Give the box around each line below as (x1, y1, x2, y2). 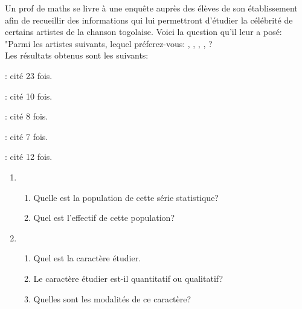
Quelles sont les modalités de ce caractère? (33, 292, 191, 305)
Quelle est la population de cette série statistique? (33, 191, 219, 203)
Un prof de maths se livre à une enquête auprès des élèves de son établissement (5, 2, 298, 14)
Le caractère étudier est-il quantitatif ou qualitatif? (33, 272, 223, 284)
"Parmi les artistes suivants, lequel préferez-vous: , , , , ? (5, 37, 213, 49)
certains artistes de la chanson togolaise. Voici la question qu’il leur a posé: (5, 25, 282, 38)
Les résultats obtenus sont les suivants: (5, 49, 149, 62)
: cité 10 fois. (5, 89, 53, 102)
